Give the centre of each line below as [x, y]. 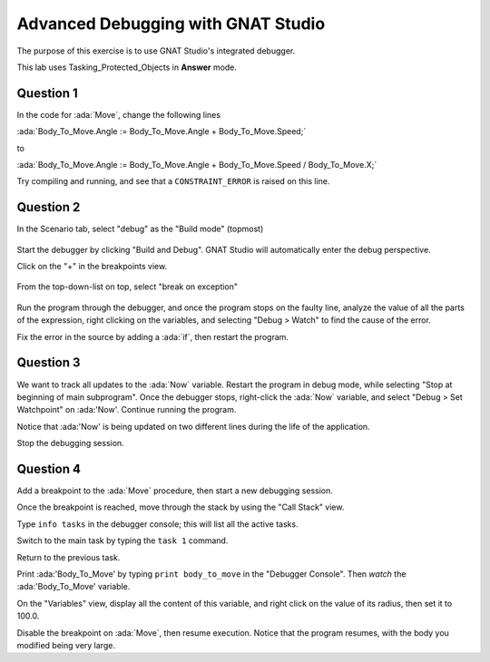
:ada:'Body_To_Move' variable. [73, 587]
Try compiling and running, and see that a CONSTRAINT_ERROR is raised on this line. [173, 181]
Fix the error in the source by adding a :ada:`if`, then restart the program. [153, 336]
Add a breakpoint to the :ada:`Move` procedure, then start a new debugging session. [175, 491]
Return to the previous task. [69, 557]
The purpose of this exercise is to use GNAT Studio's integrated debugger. [156, 51]
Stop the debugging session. [70, 443]
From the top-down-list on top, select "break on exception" [127, 287]
